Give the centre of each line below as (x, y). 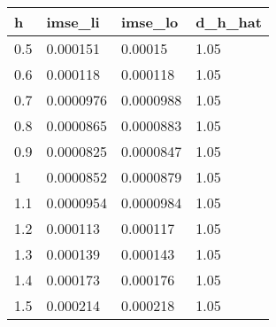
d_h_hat (229, 22)
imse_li (73, 22)
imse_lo (149, 22)
